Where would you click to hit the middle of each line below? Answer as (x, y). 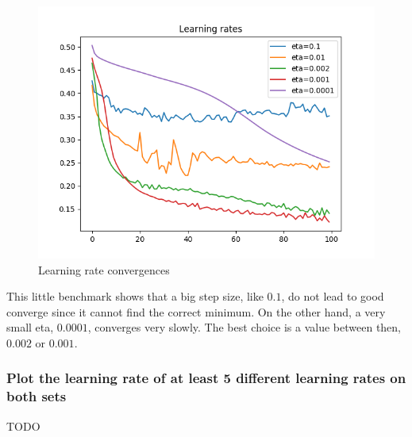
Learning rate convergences (104, 269)
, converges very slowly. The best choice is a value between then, (245, 327)
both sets (37, 396)
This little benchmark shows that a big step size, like (135, 296)
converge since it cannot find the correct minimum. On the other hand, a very (196, 311)
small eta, (30, 327)
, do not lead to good (333, 296)
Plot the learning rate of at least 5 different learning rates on (206, 378)
